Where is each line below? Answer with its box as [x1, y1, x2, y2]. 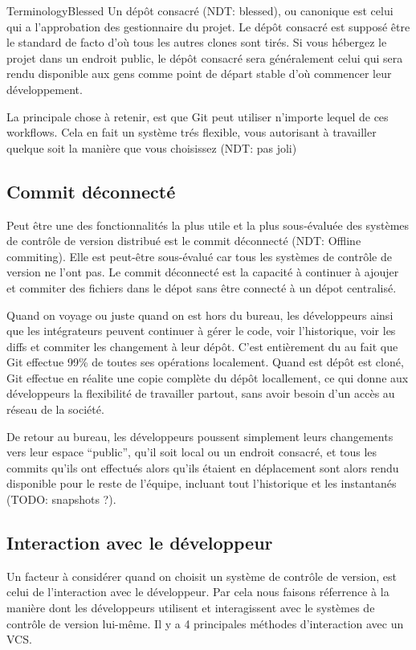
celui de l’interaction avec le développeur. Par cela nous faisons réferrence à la [6, 583, 389, 600]
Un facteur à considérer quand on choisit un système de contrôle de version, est [6, 567, 397, 584]
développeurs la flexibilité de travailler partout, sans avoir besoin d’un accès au [6, 385, 395, 402]
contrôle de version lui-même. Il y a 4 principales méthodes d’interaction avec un [6, 615, 404, 632]
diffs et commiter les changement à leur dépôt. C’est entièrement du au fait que [6, 337, 398, 354]
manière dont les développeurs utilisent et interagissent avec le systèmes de [6, 599, 375, 616]
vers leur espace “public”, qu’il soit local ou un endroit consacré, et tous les [6, 444, 377, 460]
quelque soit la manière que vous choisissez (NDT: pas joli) [6, 139, 297, 156]
